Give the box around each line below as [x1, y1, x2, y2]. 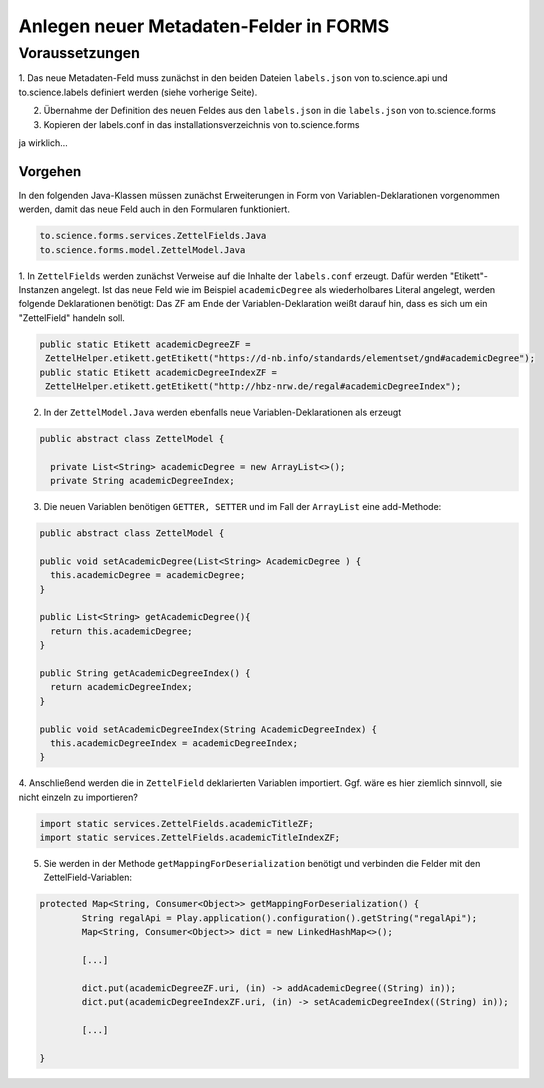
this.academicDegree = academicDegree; [50, 570, 246, 581]
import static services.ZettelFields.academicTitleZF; [39, 818, 314, 829]
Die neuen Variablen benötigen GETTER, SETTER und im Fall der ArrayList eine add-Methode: [43, 501, 442, 513]
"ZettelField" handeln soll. [18, 311, 125, 324]
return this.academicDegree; [50, 625, 194, 637]
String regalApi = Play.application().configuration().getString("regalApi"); [81, 912, 478, 924]
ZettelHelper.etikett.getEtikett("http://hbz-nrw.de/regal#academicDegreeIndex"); [45, 380, 462, 392]
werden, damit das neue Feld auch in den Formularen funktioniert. [18, 203, 290, 215]
